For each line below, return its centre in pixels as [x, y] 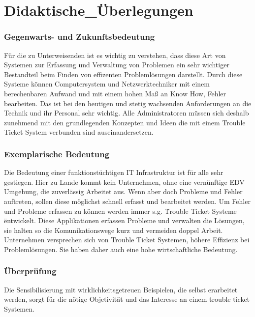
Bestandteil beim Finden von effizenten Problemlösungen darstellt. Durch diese [123, 74]
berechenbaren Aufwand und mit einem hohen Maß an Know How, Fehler [115, 93]
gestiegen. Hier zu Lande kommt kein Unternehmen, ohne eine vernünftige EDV [124, 182]
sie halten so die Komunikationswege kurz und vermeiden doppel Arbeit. [113, 230]
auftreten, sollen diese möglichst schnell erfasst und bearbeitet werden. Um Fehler [127, 201]
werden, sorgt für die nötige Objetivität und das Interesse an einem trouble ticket [127, 299]
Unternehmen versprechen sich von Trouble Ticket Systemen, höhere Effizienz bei [127, 240]
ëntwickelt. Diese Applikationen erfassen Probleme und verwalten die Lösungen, [124, 220]
